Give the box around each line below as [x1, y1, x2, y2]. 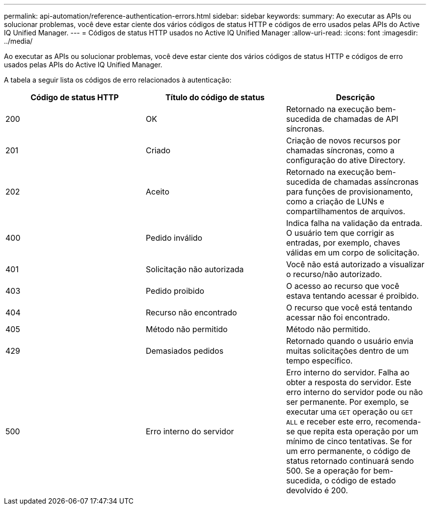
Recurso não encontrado [145, 308, 237, 317]
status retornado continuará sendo [286, 456, 414, 466]
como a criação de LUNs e [286, 197, 384, 206]
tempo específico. [286, 356, 353, 366]
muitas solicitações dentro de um [286, 346, 409, 356]
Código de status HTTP [30, 92, 119, 102]
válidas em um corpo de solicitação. [286, 248, 420, 257]
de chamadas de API [322, 114, 399, 124]
